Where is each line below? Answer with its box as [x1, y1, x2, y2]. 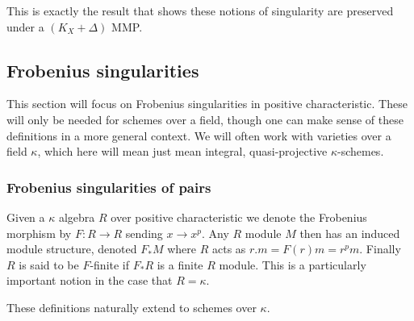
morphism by [6, 224, 72, 241]
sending [125, 224, 163, 241]
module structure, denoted [6, 240, 137, 257]
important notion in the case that [6, 272, 173, 289]
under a [6, 18, 44, 35]
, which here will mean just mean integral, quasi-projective [37, 143, 328, 160]
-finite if [90, 256, 130, 273]
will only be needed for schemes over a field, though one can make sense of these [6, 110, 404, 127]
